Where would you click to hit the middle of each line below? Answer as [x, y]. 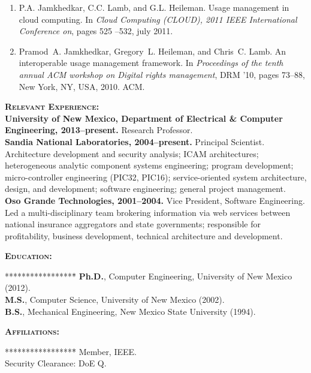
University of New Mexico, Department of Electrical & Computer [144, 118]
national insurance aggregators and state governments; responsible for [133, 224]
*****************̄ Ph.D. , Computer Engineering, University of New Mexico [149, 276]
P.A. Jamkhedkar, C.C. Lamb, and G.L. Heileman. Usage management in [154, 7]
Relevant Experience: [52, 106]
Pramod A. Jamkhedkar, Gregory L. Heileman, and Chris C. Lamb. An [153, 51]
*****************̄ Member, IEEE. [71, 351]
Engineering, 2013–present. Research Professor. [99, 130]
